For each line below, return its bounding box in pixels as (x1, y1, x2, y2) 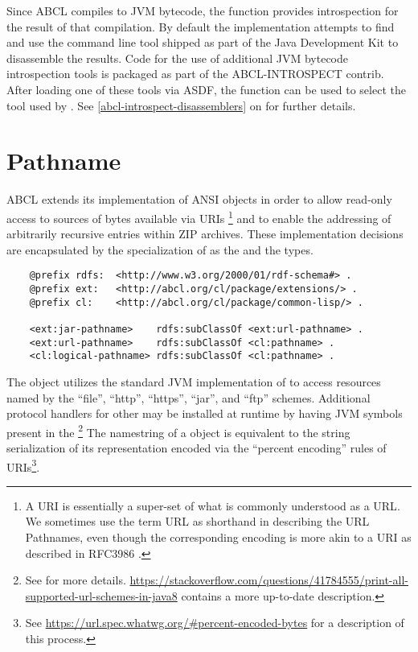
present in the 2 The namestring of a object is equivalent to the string (6, 421, 350, 440)
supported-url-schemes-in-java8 (25, 587, 178, 604)
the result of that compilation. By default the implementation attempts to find (6, 18, 395, 35)
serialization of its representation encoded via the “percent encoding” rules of (6, 439, 387, 456)
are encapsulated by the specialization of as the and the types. (6, 241, 313, 258)
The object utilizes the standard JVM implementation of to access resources (6, 373, 381, 390)
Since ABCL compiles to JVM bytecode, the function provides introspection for (6, 2, 399, 19)
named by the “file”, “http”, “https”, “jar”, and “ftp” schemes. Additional (6, 389, 371, 406)
